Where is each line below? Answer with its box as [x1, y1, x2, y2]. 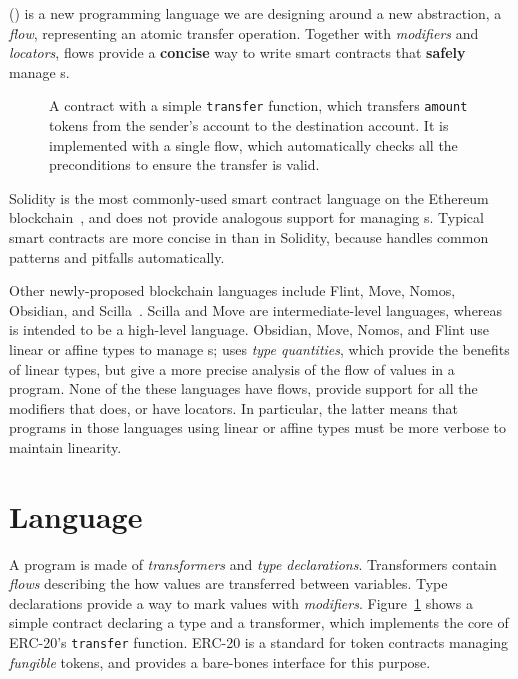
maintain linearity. [9, 436, 122, 457]
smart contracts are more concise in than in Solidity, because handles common [9, 227, 489, 247]
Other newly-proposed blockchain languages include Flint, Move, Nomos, [9, 280, 456, 301]
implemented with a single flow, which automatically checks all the [49, 134, 458, 155]
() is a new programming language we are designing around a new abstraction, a [9, 3, 502, 23]
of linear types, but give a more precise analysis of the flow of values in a [9, 358, 455, 379]
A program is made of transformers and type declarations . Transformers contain [9, 553, 497, 574]
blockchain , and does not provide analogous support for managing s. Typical [9, 207, 484, 228]
